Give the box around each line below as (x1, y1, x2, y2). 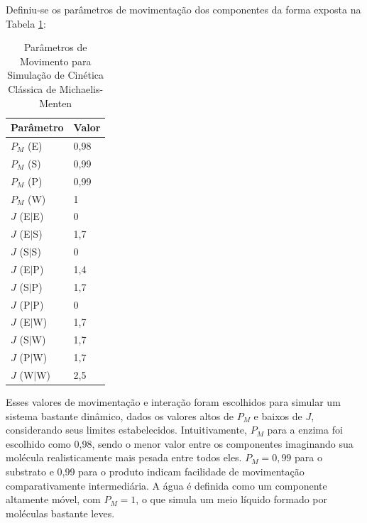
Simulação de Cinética (7, 67, 104, 82)
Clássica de (8, 81, 57, 96)
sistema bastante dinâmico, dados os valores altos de (6, 408, 234, 423)
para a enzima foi (267, 422, 343, 437)
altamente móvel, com (6, 492, 101, 507)
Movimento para (20, 53, 92, 68)
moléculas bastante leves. (6, 505, 115, 520)
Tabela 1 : (6, 16, 46, 31)
